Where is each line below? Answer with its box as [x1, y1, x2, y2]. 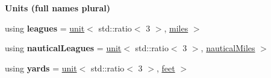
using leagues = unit [5, 21, 85, 34]
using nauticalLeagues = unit [5, 42, 122, 54]
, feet [156, 61, 175, 74]
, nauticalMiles [201, 42, 255, 54]
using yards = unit [5, 61, 77, 74]
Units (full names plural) [5, 2, 111, 14]
